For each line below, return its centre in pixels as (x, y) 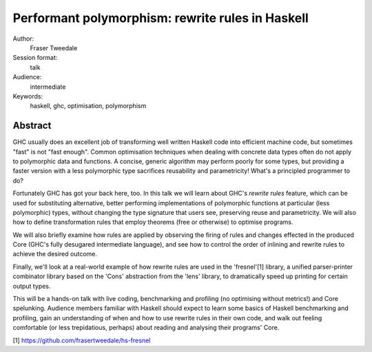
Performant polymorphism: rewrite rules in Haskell (161, 18)
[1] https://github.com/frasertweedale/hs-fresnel (82, 340)
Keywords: (28, 96)
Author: (23, 39)
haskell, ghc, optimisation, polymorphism (88, 106)
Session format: (35, 58)
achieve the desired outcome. (55, 254)
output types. (32, 286)
